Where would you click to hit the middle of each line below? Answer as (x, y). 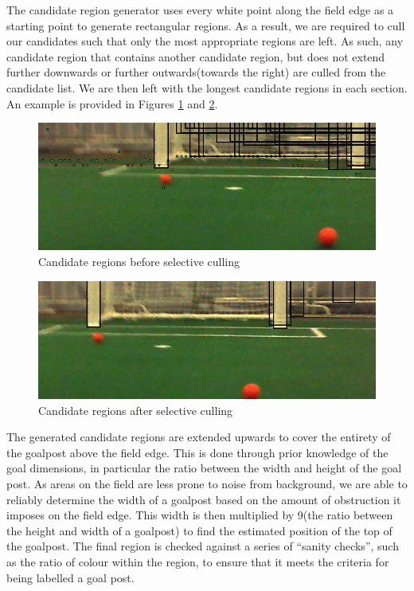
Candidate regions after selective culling (136, 410)
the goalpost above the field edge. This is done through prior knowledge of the (197, 452)
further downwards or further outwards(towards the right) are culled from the (196, 72)
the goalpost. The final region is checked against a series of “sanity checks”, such (203, 546)
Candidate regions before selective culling (139, 262)
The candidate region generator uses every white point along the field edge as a (200, 10)
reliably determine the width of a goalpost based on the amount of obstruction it (204, 499)
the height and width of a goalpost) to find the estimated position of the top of (199, 530)
